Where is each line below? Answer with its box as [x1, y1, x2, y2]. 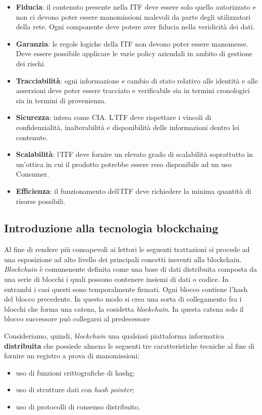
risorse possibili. [16, 195, 66, 206]
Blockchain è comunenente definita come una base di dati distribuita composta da [4, 264, 257, 274]
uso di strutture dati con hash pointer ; [16, 384, 134, 395]
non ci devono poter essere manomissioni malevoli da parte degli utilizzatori [16, 11, 251, 22]
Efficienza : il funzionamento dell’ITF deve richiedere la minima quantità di [16, 185, 251, 196]
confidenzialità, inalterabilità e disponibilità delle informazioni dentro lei [16, 121, 240, 132]
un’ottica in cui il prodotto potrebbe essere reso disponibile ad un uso [16, 158, 232, 169]
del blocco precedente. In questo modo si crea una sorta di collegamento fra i [4, 294, 242, 304]
